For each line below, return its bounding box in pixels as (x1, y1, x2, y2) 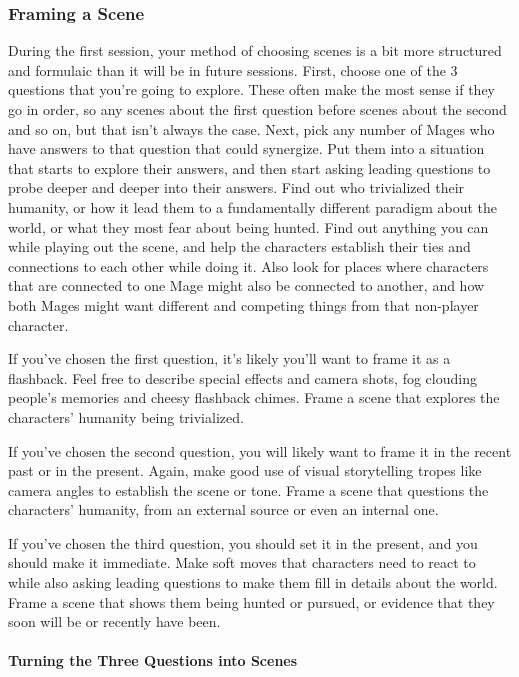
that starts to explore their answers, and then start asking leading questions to (8, 157, 491, 178)
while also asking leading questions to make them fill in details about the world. (8, 572, 498, 593)
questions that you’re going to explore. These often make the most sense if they (8, 79, 495, 100)
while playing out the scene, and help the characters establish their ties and (8, 236, 471, 257)
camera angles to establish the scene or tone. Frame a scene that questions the (8, 479, 489, 500)
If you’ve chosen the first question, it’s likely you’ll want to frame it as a (8, 348, 451, 369)
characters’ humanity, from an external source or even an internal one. (8, 499, 439, 520)
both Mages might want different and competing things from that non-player (8, 294, 479, 315)
